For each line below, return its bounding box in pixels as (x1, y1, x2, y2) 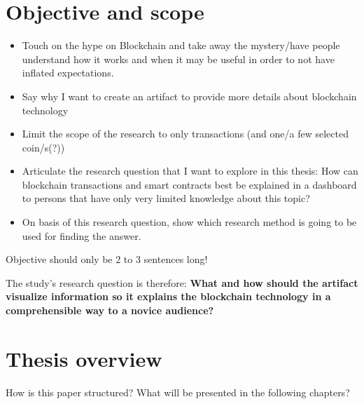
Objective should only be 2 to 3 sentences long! (6, 252, 208, 267)
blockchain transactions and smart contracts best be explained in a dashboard (22, 177, 357, 191)
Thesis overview (6, 344, 162, 372)
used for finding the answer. (22, 228, 141, 243)
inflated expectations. (22, 65, 114, 80)
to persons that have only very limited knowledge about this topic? (22, 191, 310, 206)
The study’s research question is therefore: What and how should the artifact (6, 275, 358, 290)
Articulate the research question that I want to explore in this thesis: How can (22, 163, 358, 178)
